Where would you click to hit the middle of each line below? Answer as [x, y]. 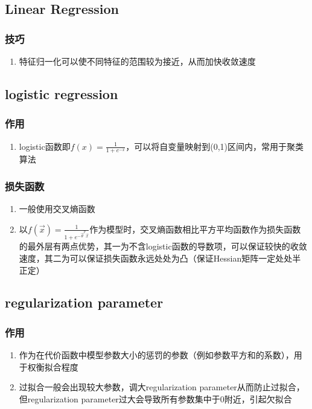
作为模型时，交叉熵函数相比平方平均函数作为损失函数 [195, 229]
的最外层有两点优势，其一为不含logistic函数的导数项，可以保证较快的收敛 [163, 246]
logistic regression [62, 93]
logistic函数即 [45, 146]
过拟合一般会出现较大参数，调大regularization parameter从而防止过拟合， [162, 387]
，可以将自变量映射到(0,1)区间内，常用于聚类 [215, 146]
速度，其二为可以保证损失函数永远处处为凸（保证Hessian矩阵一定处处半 [160, 258]
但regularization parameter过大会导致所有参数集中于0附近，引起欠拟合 [155, 398]
